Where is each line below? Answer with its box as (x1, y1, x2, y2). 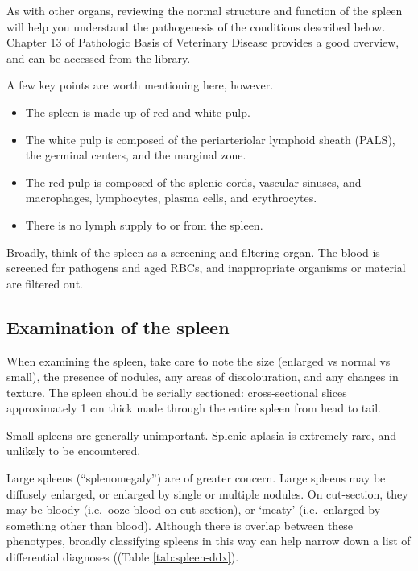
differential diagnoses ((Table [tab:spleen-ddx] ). (6, 548, 239, 565)
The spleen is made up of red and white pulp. (25, 103, 250, 120)
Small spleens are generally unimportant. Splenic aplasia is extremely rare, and (6, 426, 396, 443)
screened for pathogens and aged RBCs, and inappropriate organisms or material (6, 259, 406, 276)
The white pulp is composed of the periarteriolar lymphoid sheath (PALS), (25, 130, 395, 147)
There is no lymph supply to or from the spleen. (25, 216, 263, 233)
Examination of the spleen (6, 314, 230, 339)
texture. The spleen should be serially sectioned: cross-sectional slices (6, 383, 347, 400)
